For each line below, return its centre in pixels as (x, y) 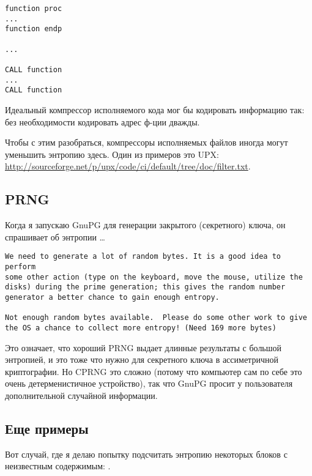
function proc (34, 9)
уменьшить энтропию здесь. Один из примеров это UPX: (112, 154)
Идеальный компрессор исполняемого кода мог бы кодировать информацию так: (155, 109)
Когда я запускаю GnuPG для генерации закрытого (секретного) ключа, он (145, 225)
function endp (34, 29)
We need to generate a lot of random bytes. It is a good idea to (143, 257)
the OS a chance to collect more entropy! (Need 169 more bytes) (141, 328)
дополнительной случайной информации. (81, 395)
